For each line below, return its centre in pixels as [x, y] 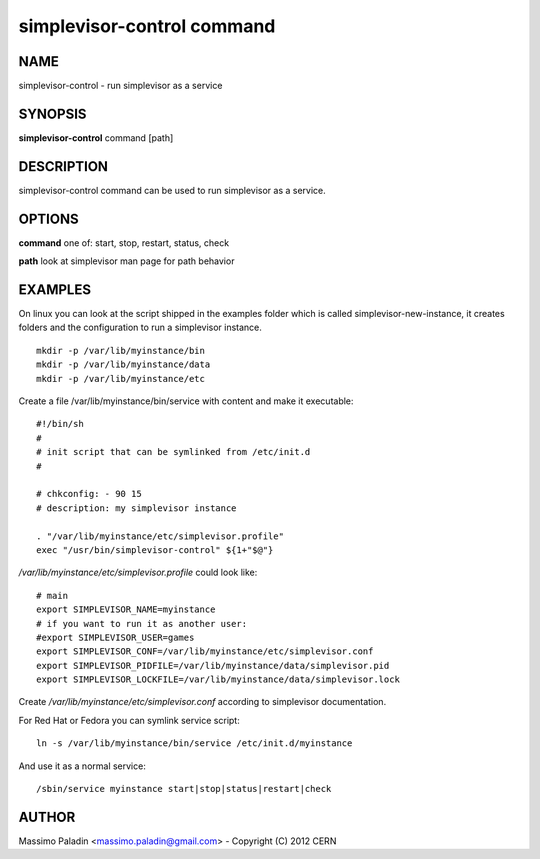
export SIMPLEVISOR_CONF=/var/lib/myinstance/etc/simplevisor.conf [205, 651]
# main [52, 595]
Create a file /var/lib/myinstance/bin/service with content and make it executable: [186, 401]
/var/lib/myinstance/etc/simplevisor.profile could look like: [138, 572]
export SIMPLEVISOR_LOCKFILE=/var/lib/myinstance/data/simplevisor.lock [218, 679]
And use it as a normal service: [82, 766]
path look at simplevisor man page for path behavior [126, 261]
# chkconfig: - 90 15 [89, 494]
